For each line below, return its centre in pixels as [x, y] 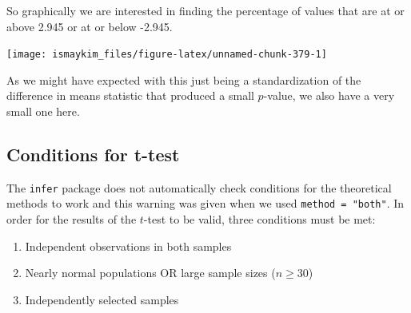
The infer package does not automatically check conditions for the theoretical [199, 187]
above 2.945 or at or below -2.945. [90, 26]
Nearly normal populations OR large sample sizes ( [150, 273]
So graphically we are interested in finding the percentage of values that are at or [205, 10]
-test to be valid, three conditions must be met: [259, 219]
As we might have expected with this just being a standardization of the [184, 79]
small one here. [43, 111]
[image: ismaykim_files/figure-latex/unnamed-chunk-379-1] [167, 55]
